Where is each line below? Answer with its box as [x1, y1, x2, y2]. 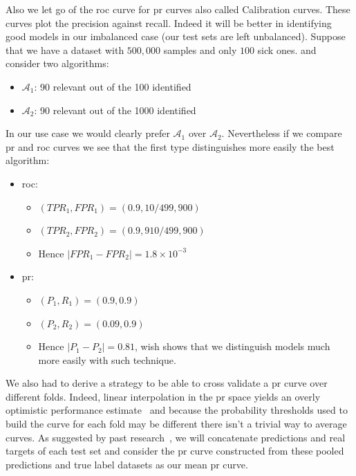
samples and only [163, 42, 237, 57]
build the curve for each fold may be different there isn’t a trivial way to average [6, 416, 347, 431]
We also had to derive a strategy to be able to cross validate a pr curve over [6, 376, 328, 390]
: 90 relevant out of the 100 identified [34, 79, 191, 93]
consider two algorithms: [6, 56, 109, 71]
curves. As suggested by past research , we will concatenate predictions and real [6, 430, 346, 444]
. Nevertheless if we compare [221, 126, 342, 140]
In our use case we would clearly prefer [6, 126, 170, 140]
